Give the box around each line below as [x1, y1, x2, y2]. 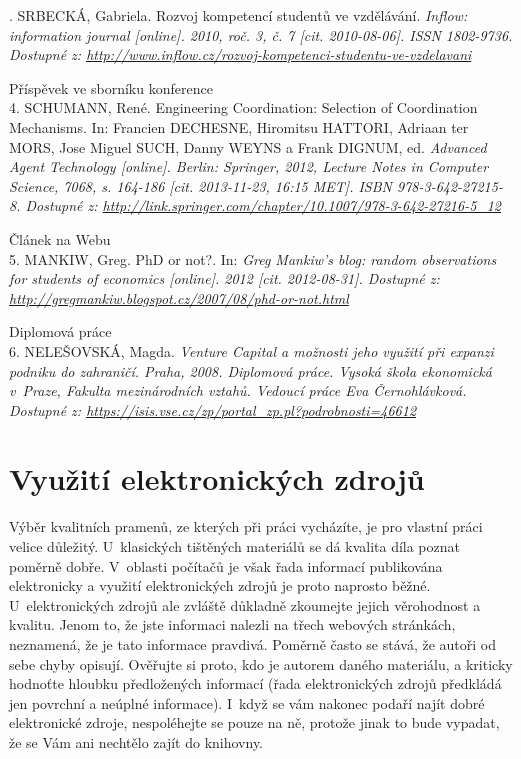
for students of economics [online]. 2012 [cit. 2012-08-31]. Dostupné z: [9, 268, 440, 289]
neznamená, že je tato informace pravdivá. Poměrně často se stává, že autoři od [9, 633, 497, 654]
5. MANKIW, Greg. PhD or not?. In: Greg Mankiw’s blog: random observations [9, 248, 497, 269]
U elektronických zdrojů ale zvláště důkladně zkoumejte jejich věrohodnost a [9, 594, 481, 615]
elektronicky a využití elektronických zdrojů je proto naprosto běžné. [9, 575, 431, 596]
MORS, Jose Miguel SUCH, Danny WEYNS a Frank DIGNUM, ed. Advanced [9, 136, 487, 157]
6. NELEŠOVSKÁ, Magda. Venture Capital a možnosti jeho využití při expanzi [9, 340, 494, 361]
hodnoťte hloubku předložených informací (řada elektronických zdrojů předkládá [9, 673, 502, 694]
